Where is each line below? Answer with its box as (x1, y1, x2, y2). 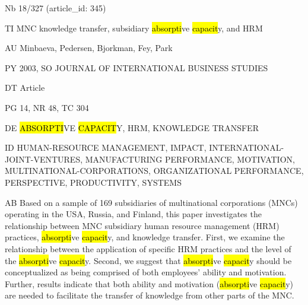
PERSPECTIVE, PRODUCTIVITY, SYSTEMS (5, 176, 182, 188)
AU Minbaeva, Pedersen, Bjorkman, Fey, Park (5, 42, 173, 54)
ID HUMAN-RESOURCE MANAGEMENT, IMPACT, (5, 141, 207, 154)
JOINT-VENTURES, (5, 152, 83, 165)
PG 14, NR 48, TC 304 (5, 101, 89, 113)
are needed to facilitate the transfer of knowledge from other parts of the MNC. (5, 289, 294, 301)
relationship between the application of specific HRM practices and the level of (5, 242, 291, 255)
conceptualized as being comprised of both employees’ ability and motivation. (5, 266, 287, 278)
